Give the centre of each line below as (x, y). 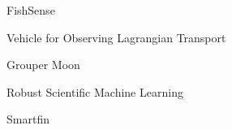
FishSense (31, 10)
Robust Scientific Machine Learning (95, 91)
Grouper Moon (43, 65)
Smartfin (28, 119)
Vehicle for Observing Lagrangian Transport (116, 37)
